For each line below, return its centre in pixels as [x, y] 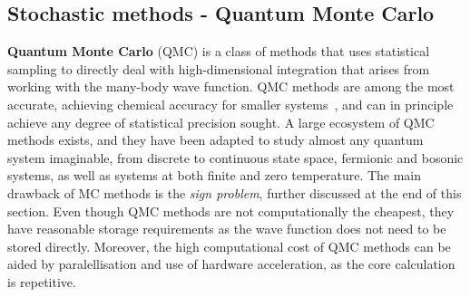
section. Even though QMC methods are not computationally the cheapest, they [231, 211]
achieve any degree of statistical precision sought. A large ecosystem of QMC [221, 122]
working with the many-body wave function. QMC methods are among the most [231, 86]
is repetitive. [42, 281]
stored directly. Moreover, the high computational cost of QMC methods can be [229, 246]
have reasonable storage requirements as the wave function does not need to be [227, 229]
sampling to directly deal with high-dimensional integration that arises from [219, 68]
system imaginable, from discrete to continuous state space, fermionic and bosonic [235, 157]
